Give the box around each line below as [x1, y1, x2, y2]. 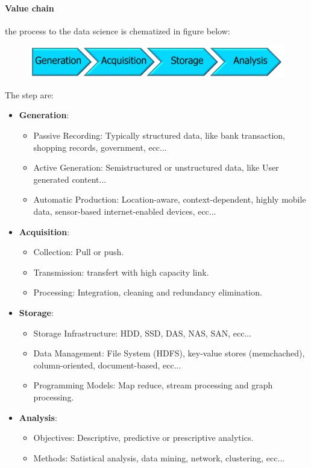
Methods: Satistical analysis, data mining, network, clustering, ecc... [33, 451, 285, 464]
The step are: [5, 88, 54, 101]
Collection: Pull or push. [33, 245, 124, 258]
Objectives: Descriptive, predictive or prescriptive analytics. [33, 431, 254, 444]
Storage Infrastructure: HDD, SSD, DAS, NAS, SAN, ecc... [33, 326, 252, 339]
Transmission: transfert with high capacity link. [33, 265, 209, 278]
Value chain [5, 1, 54, 14]
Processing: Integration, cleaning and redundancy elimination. [33, 286, 262, 299]
